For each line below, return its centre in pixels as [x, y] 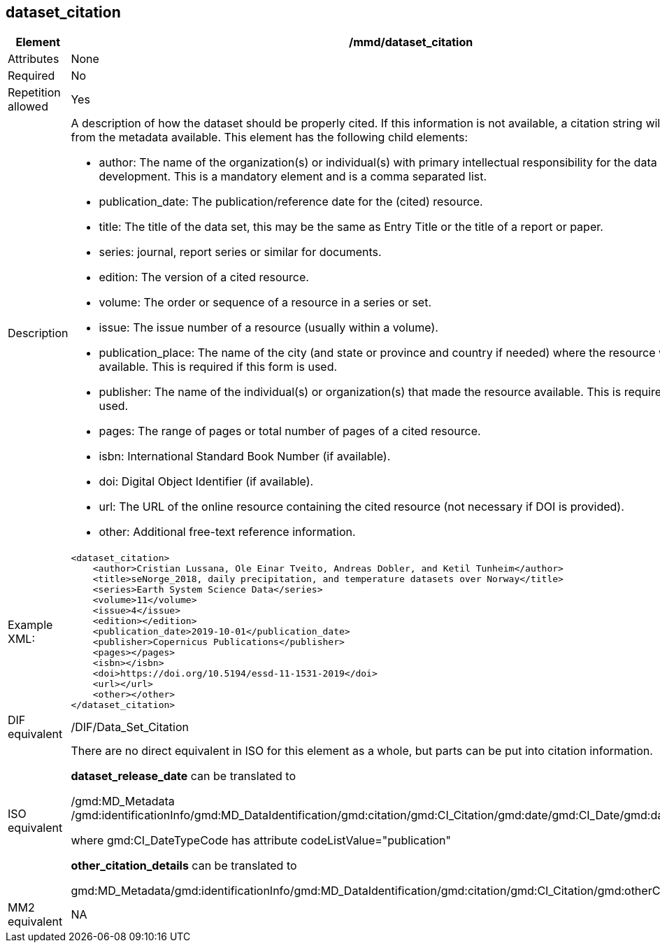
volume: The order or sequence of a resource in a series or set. [265, 303]
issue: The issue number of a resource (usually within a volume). [268, 328]
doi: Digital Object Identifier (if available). [206, 482]
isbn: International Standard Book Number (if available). [245, 457]
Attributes [34, 59]
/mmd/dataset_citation [411, 42]
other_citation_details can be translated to [184, 866]
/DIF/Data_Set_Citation [130, 727]
